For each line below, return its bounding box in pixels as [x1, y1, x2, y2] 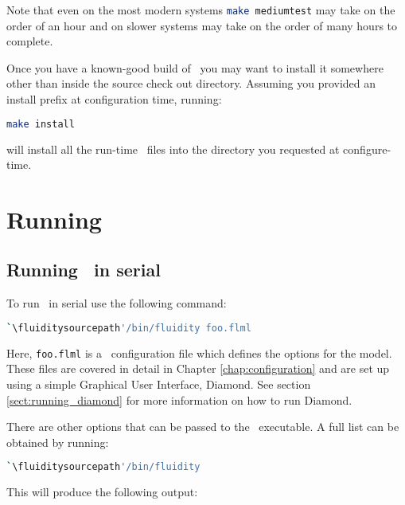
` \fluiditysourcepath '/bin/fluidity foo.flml [6, 322, 251, 334]
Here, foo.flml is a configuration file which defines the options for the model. [6, 344, 392, 361]
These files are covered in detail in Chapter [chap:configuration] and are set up [6, 360, 390, 377]
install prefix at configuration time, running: [6, 91, 222, 108]
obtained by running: [6, 433, 109, 450]
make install [6, 118, 75, 130]
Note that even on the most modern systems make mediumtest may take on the [6, 2, 395, 18]
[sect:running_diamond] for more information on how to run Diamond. [6, 391, 352, 408]
